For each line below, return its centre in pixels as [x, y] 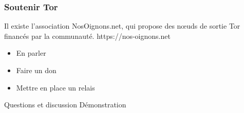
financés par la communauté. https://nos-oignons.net [87, 36]
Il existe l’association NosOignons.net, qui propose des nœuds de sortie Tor [122, 26]
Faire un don [36, 70]
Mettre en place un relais [55, 87]
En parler [31, 53]
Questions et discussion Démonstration [65, 105]
